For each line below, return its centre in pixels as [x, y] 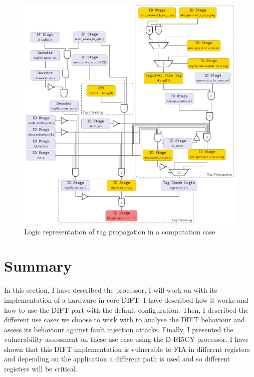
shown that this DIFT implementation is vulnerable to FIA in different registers [127, 349]
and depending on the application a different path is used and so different [117, 359]
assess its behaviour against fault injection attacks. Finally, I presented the [119, 329]
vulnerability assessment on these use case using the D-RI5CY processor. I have [126, 339]
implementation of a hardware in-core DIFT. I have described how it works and [126, 299]
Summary [38, 266]
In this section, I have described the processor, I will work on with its [111, 290]
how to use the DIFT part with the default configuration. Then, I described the [126, 309]
